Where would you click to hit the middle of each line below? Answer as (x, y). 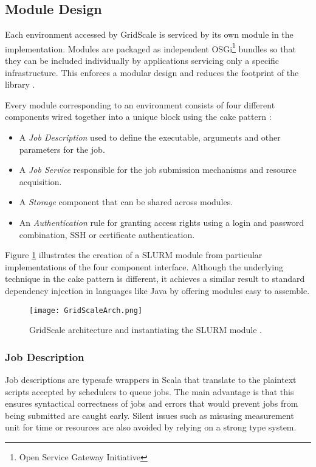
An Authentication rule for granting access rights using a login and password (161, 222)
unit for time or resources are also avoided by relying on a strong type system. (151, 427)
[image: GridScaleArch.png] (86, 310)
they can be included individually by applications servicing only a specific (142, 61)
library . (20, 84)
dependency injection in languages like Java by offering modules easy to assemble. (157, 290)
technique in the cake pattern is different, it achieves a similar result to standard (155, 279)
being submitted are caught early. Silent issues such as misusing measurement (149, 415)
